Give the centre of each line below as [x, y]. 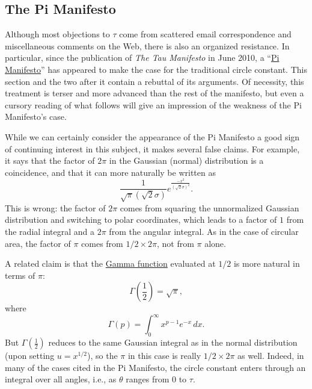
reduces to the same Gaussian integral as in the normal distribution [173, 342]
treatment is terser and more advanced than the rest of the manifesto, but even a [154, 93]
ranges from [148, 379]
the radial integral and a [50, 231]
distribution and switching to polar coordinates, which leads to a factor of [141, 219]
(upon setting [30, 356]
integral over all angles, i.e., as [61, 379]
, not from [175, 243]
